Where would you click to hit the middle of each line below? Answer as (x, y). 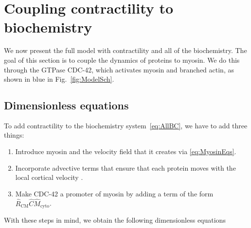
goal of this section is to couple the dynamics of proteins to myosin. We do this (122, 60)
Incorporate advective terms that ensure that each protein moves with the (125, 167)
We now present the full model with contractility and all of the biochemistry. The (125, 50)
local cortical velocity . (49, 177)
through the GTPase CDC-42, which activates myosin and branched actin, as (119, 69)
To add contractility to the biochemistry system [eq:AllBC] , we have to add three (126, 125)
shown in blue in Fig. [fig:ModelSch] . (59, 79)
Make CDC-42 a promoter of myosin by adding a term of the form (114, 193)
